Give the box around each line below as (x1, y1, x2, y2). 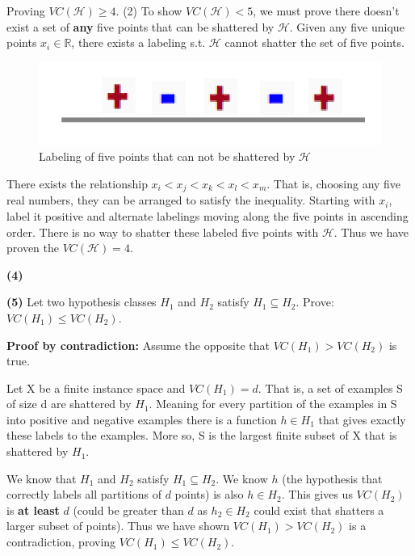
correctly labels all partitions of (6, 486, 162, 503)
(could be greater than (73, 501, 184, 518)
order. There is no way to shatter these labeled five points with (6, 223, 319, 240)
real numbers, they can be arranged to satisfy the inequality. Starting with (6, 192, 375, 208)
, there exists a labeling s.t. (71, 34, 206, 51)
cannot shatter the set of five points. (224, 34, 405, 51)
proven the (6, 239, 59, 256)
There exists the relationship (6, 175, 148, 192)
